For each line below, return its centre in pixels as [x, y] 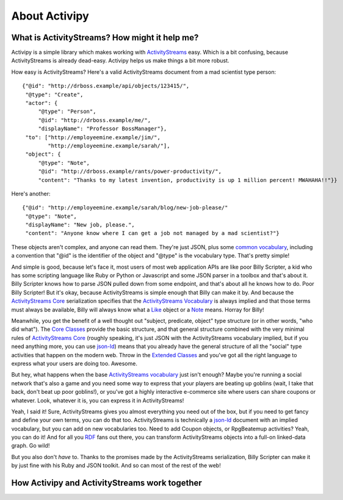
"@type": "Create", [54, 94]
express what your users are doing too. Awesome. [74, 363]
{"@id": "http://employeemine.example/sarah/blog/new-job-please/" [125, 208]
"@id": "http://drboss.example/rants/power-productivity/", [130, 172]
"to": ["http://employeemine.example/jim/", [93, 137]
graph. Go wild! [31, 446]
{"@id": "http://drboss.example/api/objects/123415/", [106, 86]
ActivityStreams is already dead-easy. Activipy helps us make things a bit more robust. [120, 60]
